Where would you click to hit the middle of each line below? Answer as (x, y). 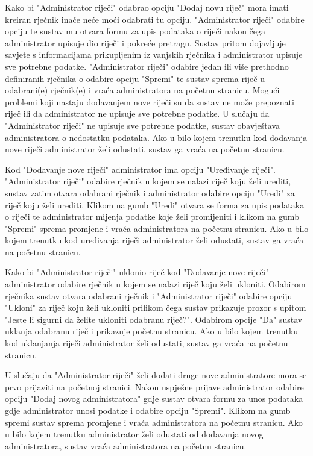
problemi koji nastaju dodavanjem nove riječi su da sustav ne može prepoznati (150, 102)
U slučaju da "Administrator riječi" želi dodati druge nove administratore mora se (156, 375)
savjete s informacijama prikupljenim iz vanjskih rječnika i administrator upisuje (154, 55)
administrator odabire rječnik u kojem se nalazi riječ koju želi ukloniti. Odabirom (155, 284)
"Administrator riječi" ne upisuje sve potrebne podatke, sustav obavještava (142, 125)
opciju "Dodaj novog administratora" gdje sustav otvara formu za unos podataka (154, 398)
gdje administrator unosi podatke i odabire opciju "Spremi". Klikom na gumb (148, 410)
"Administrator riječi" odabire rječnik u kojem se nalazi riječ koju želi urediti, (148, 181)
